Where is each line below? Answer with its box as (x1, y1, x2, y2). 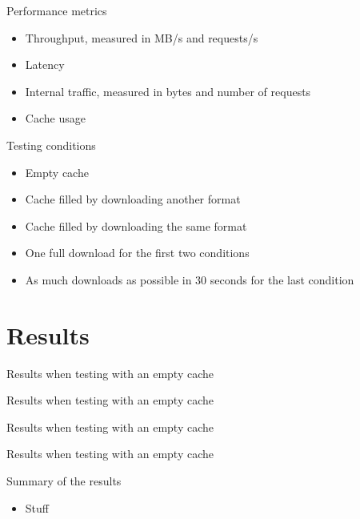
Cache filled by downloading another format (25, 191, 241, 207)
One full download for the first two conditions (25, 244, 250, 261)
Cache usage (25, 110, 86, 127)
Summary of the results (6, 473, 122, 489)
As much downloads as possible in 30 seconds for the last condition (25, 271, 354, 288)
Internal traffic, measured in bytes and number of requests (25, 82, 311, 99)
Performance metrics (6, 2, 107, 18)
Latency (25, 56, 65, 73)
